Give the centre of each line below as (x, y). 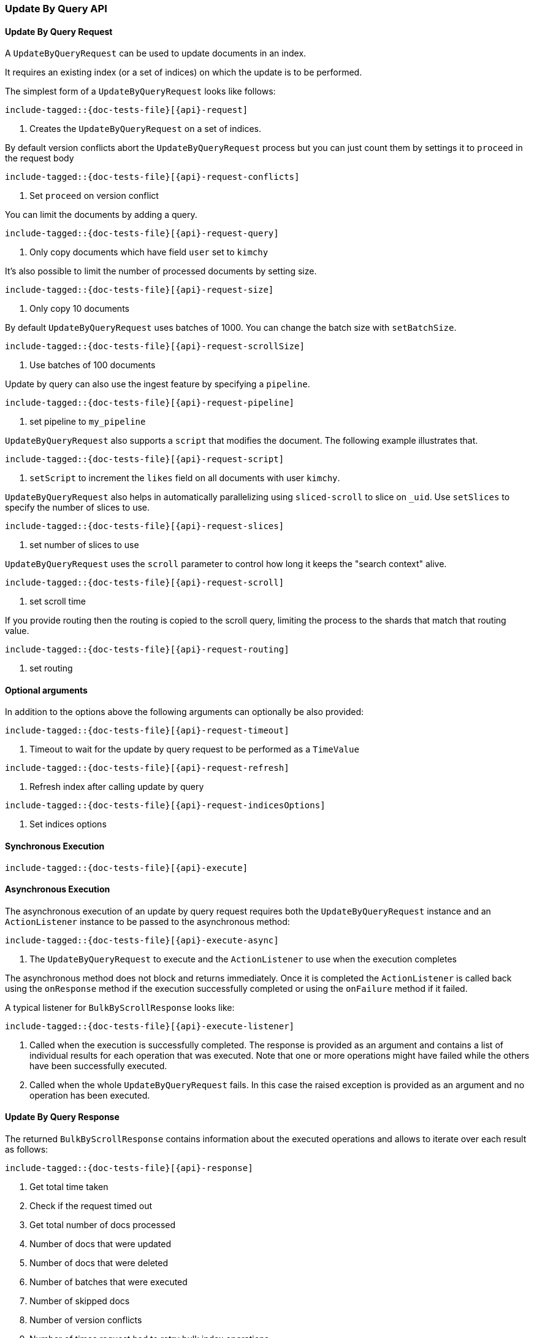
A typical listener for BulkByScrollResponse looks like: (120, 1007)
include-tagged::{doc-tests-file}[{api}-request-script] (145, 459)
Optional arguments (46, 690)
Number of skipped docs (80, 1301)
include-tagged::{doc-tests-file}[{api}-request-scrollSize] (155, 346)
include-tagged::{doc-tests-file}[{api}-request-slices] (145, 526)
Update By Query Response (62, 1117)
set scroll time (58, 601)
